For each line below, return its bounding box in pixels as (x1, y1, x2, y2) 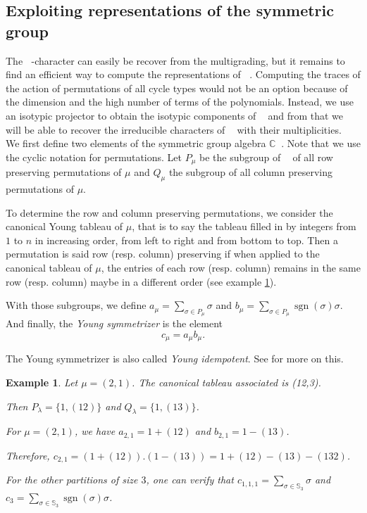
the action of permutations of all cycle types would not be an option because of (6, 80, 348, 95)
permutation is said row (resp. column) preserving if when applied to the (6, 246, 320, 261)
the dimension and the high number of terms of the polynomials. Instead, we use (6, 94, 354, 109)
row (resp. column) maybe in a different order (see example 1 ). (6, 274, 277, 289)
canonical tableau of (6, 260, 92, 274)
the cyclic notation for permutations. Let (6, 149, 182, 164)
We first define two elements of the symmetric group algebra (6, 136, 266, 151)
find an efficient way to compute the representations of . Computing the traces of (6, 67, 361, 82)
